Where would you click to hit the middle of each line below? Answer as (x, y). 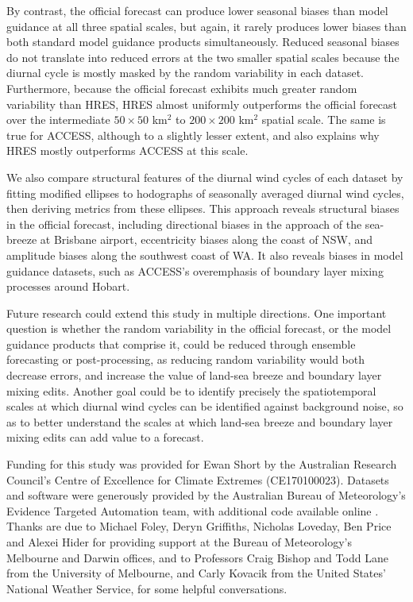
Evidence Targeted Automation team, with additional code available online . (193, 510)
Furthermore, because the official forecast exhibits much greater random (182, 88)
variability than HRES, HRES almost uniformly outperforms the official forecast (202, 104)
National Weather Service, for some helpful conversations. (147, 588)
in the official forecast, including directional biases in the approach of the (184, 224)
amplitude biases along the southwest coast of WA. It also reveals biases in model (205, 255)
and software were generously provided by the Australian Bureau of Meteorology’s (206, 495)
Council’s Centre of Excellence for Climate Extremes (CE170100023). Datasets (198, 479)
